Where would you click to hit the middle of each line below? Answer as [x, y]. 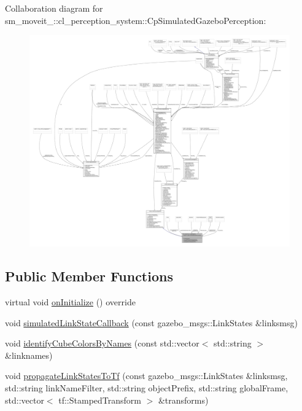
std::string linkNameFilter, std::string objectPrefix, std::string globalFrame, [147, 388]
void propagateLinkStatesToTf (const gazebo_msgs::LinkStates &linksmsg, [146, 376]
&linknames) [29, 355]
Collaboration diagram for [54, 8]
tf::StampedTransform [100, 400]
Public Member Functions [89, 276]
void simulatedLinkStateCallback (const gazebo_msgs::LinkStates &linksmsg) [151, 322]
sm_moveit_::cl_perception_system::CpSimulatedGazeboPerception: [136, 20]
